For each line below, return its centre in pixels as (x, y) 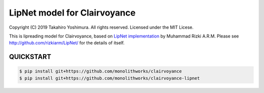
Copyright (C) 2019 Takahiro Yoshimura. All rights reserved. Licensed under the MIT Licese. (101, 27)
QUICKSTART (30, 57)
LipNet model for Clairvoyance (72, 13)
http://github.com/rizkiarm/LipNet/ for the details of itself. (67, 43)
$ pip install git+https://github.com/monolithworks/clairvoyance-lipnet (110, 78)
